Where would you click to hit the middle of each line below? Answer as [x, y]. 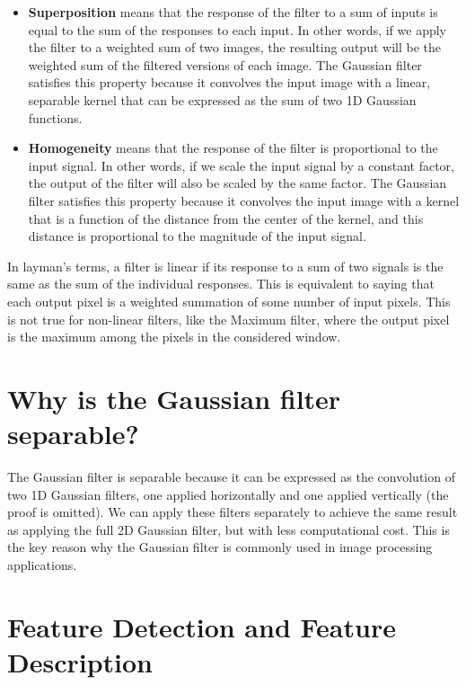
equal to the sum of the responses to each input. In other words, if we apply [237, 29]
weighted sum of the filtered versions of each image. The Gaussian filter [225, 64]
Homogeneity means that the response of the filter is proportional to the [233, 148]
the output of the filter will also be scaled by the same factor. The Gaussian [237, 183]
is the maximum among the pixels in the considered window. [174, 337]
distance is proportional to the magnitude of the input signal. [197, 236]
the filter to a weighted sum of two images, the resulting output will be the [234, 47]
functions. [55, 117]
